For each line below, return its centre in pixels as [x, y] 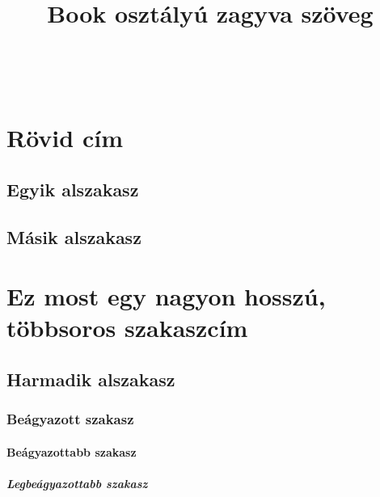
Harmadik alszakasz [91, 379]
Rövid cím [65, 138]
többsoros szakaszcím [127, 328]
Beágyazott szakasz [70, 419]
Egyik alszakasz [73, 189]
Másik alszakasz [74, 236]
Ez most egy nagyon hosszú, [166, 296]
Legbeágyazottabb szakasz [77, 483]
